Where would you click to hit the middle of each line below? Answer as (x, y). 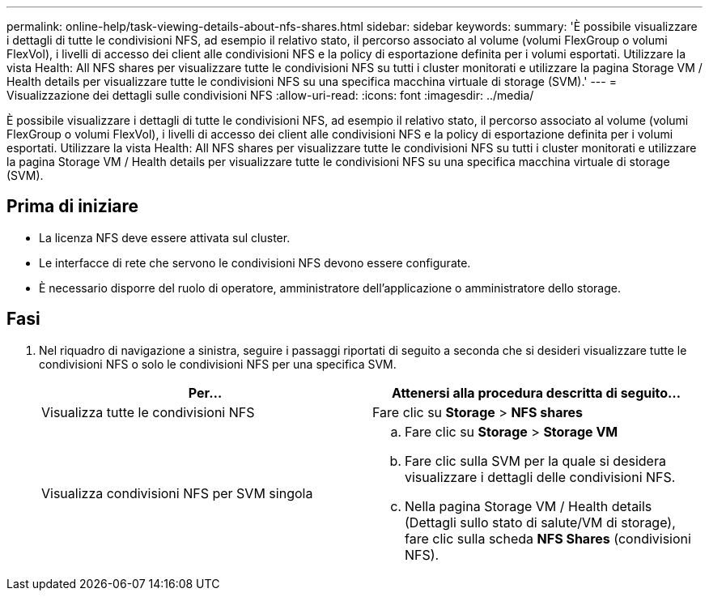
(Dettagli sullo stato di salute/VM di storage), (540, 522)
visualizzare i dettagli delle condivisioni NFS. (540, 477)
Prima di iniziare (73, 207)
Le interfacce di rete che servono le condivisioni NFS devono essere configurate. (255, 262)
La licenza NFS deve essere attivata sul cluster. (165, 237)
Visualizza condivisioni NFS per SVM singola (177, 493)
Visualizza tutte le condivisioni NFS (148, 412)
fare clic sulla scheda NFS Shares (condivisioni (548, 538)
